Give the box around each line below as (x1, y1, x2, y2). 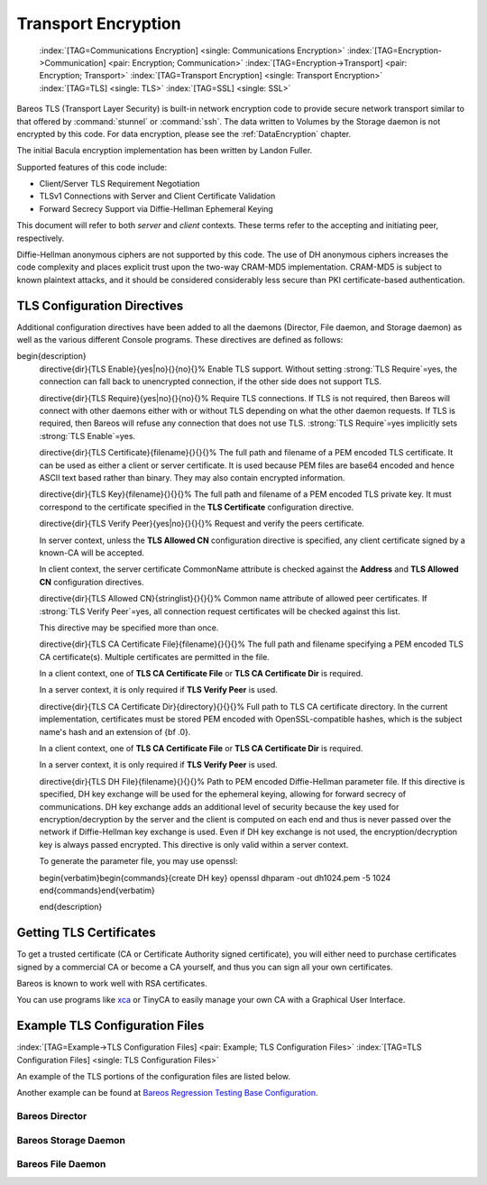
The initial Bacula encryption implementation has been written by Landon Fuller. (16, 145, 313, 156)
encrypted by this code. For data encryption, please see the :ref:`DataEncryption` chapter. (16, 128, 352, 139)
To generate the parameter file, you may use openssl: (39, 856, 238, 867)
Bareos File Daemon (16, 1158, 106, 1171)
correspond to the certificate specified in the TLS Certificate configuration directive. (39, 501, 354, 512)
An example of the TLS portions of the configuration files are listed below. (16, 1071, 291, 1082)
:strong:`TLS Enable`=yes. (39, 430, 135, 441)
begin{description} (16, 351, 87, 362)
